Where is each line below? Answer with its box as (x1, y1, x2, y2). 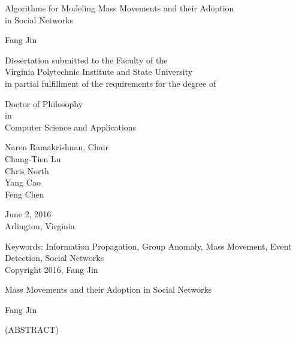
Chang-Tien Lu (5, 152, 61, 165)
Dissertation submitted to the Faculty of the (5, 53, 168, 66)
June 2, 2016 (5, 208, 52, 220)
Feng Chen (5, 187, 44, 200)
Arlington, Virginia (5, 219, 75, 232)
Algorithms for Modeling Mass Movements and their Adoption (5, 2, 234, 14)
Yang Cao (5, 176, 41, 189)
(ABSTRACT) (5, 323, 59, 336)
